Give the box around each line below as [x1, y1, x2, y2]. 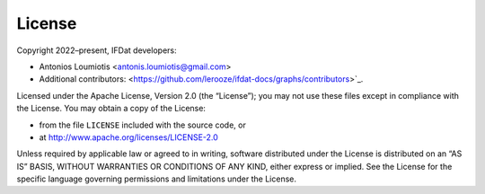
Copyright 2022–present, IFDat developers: [16, 45, 177, 56]
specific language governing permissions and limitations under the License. [16, 173, 296, 184]
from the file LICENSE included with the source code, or [39, 119, 246, 130]
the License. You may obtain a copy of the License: [16, 103, 207, 114]
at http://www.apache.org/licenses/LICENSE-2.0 [39, 131, 219, 143]
